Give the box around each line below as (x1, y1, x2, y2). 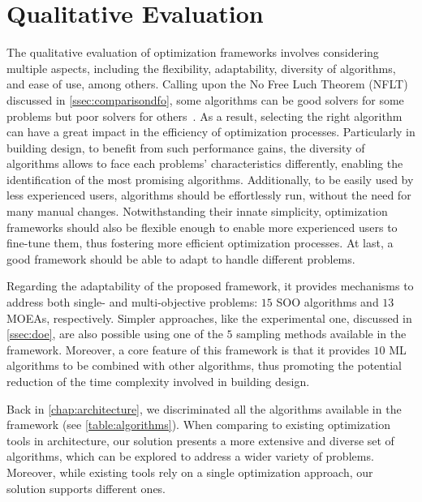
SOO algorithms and (276, 294, 379, 311)
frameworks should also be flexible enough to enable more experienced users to (6, 218, 398, 235)
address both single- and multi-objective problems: (6, 294, 258, 311)
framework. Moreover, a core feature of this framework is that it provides (6, 341, 370, 358)
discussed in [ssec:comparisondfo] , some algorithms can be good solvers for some (6, 91, 404, 108)
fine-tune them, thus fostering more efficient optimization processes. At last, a (6, 234, 394, 251)
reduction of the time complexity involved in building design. (6, 373, 310, 389)
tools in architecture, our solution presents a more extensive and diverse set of (6, 431, 394, 448)
